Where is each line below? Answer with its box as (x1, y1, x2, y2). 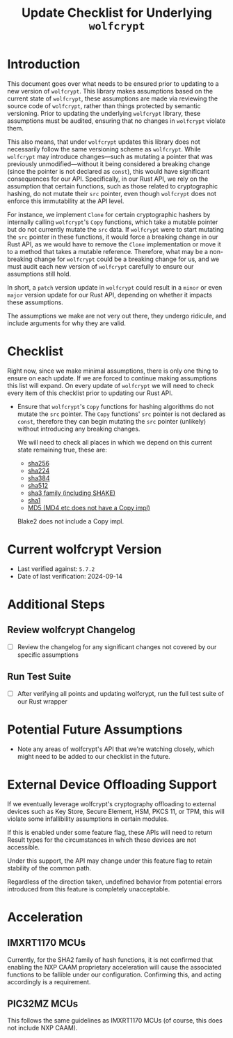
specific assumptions (17, 651, 79, 659)
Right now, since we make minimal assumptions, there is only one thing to (7, 366, 218, 375)
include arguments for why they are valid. (7, 319, 127, 327)
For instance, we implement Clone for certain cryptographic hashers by (7, 210, 211, 218)
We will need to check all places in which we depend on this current (17, 438, 212, 446)
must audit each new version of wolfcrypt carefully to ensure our (7, 262, 194, 270)
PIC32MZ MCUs (7, 998, 79, 1010)
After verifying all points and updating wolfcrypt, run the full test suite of (17, 689, 225, 697)
